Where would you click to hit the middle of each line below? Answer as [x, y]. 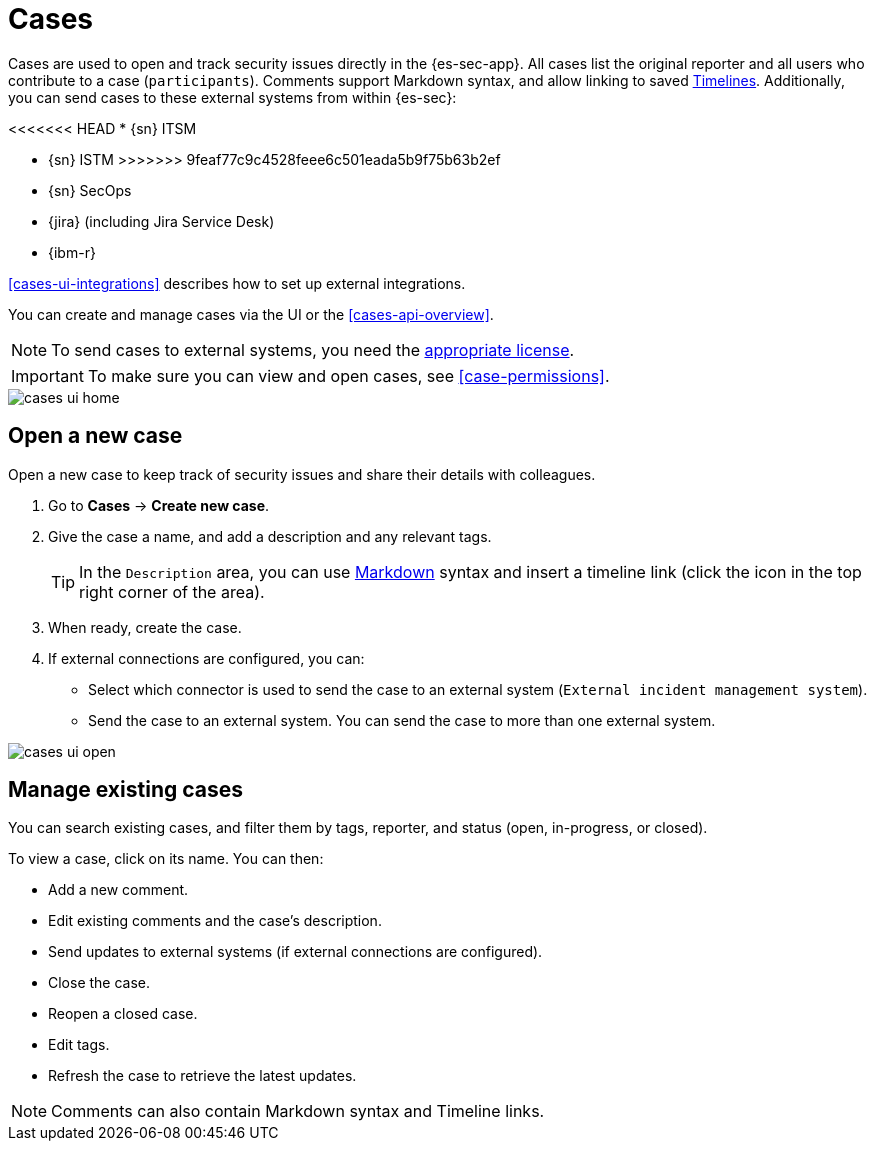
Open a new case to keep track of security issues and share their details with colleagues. [302, 474]
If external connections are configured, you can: [206, 658]
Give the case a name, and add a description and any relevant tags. [270, 536]
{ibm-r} [72, 252]
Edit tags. [79, 1045]
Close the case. [99, 983]
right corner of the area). [172, 591]
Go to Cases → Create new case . [159, 505]
